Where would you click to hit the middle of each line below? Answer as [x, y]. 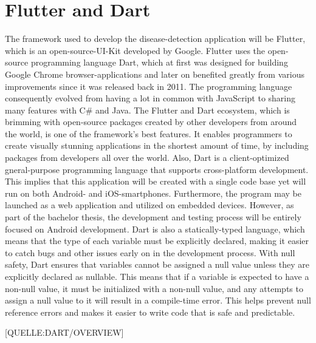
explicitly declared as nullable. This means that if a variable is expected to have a [157, 276]
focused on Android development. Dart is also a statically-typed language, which [155, 229]
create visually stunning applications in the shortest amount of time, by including [157, 145]
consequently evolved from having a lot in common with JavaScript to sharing [150, 98]
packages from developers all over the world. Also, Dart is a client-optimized [147, 158]
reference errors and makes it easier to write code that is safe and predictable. [150, 312]
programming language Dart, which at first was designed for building [159, 62]
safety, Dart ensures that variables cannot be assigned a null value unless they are [157, 264]
